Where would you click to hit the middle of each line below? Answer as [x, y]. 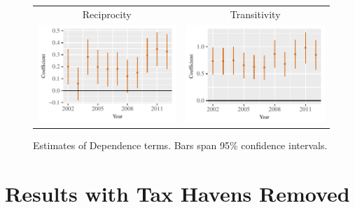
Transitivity [255, 14]
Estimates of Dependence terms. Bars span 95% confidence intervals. [180, 145]
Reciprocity [107, 14]
